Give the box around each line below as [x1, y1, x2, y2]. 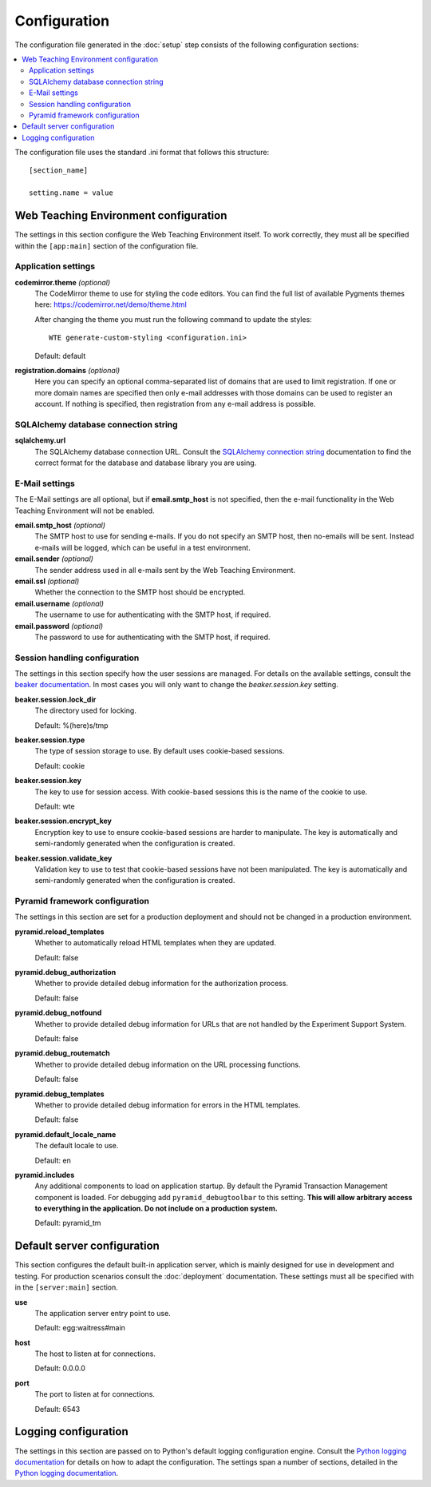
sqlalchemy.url [14, 435, 66, 445]
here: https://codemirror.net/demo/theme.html [34, 300, 187, 309]
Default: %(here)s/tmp [34, 720, 109, 730]
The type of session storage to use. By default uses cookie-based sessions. [34, 746, 285, 756]
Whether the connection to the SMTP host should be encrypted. [34, 587, 246, 597]
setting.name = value [29, 189, 113, 197]
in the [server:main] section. [14, 1282, 119, 1292]
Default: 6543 [34, 1404, 81, 1413]
